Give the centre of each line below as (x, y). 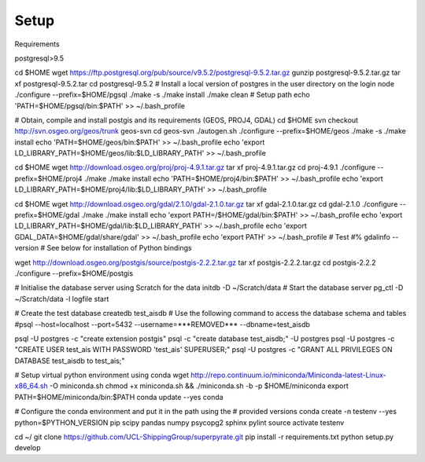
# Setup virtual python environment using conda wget (102, 375)
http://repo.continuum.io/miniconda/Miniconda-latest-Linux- (288, 375)
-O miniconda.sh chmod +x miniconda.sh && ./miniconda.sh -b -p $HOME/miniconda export (200, 386)
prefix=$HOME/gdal (47, 215)
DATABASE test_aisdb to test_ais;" (70, 361)
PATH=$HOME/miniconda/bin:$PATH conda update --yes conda (119, 397)
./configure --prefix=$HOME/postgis (74, 273)
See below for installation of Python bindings (119, 248)
